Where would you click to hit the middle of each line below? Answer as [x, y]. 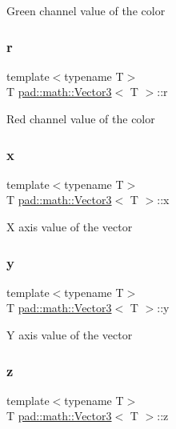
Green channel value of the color [86, 10]
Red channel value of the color [81, 118]
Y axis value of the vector [70, 335]
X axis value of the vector [70, 227]
